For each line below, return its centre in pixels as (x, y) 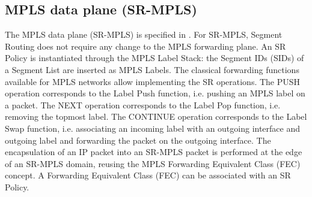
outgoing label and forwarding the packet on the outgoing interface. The (138, 140)
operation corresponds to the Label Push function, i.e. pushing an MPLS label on (155, 93)
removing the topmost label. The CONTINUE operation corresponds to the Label (156, 116)
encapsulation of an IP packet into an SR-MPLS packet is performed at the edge (154, 152)
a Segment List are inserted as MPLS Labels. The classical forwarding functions (152, 69)
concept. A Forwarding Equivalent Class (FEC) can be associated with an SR (148, 175)
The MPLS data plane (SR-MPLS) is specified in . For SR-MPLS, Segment (144, 34)
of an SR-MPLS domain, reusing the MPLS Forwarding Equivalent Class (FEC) (153, 163)
